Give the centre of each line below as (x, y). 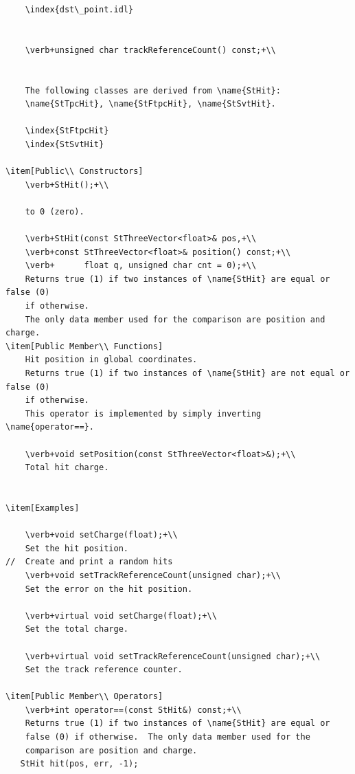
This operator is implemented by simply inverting (143, 413)
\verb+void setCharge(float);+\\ (101, 535)
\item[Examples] (43, 508)
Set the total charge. (77, 629)
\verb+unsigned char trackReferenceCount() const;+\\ (150, 50)
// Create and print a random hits (89, 562)
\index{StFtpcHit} (67, 131)
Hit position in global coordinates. (111, 360)
